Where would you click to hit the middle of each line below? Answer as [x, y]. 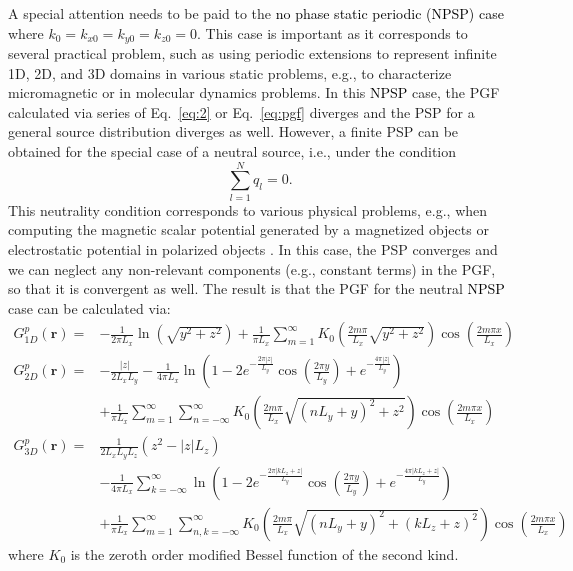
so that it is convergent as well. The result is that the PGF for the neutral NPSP [256, 288]
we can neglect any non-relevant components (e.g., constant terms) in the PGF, [252, 268]
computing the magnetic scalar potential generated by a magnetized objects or [248, 229]
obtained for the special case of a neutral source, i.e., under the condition [232, 151]
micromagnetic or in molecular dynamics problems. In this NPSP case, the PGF [254, 92]
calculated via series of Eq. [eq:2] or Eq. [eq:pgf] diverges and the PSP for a [241, 111]
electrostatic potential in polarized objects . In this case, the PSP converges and [253, 248]
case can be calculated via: [89, 307]
